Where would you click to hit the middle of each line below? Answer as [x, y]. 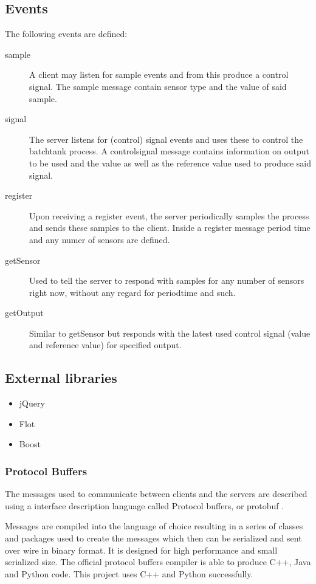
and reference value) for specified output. [105, 345]
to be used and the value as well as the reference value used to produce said [170, 163]
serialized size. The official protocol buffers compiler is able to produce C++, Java [158, 562]
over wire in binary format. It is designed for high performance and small [141, 550]
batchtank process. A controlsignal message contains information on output [170, 151]
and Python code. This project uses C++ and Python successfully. [129, 573]
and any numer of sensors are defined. [100, 239]
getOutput [24, 313]
